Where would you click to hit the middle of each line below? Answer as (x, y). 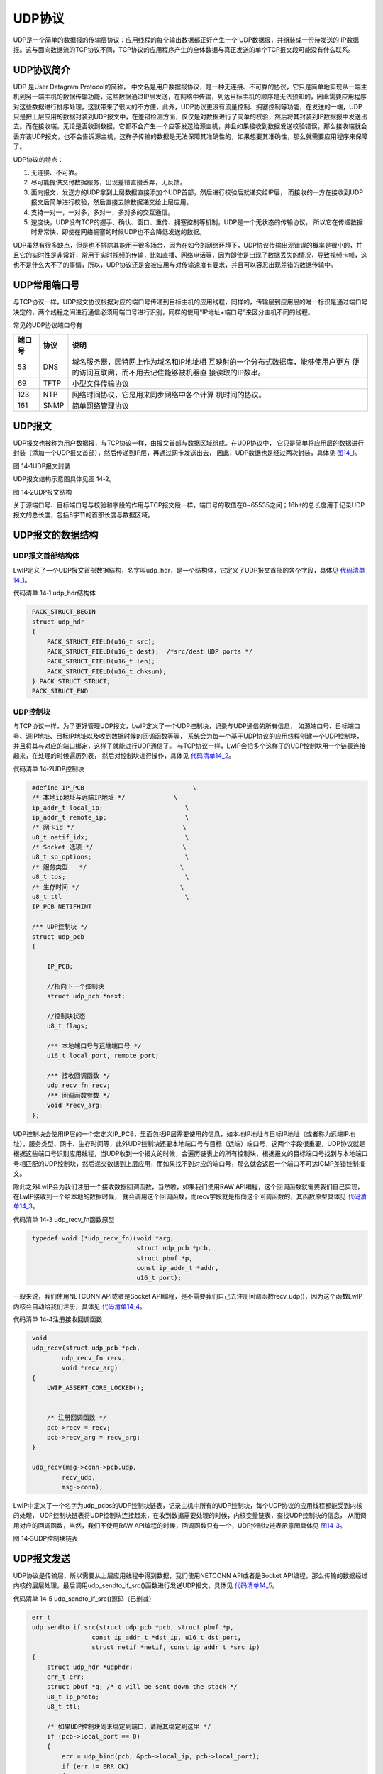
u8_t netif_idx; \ (111, 837)
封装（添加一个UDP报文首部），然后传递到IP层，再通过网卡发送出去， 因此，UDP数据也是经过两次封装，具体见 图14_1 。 (187, 453)
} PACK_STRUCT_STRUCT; (72, 682)
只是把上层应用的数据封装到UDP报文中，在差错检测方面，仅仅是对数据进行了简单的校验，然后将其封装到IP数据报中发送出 (190, 116)
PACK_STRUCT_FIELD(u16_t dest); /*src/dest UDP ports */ (150, 651)
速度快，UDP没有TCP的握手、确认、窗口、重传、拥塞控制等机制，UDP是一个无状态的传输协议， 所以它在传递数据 (197, 222)
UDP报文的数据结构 (56, 535)
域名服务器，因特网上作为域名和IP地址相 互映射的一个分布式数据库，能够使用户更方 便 (216, 362)
